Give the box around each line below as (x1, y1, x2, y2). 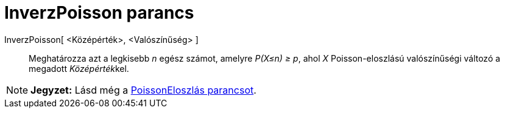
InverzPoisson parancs (4, 2, 194, 23)
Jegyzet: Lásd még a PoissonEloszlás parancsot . (30, 83, 256, 96)
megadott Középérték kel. (29, 63, 129, 74)
